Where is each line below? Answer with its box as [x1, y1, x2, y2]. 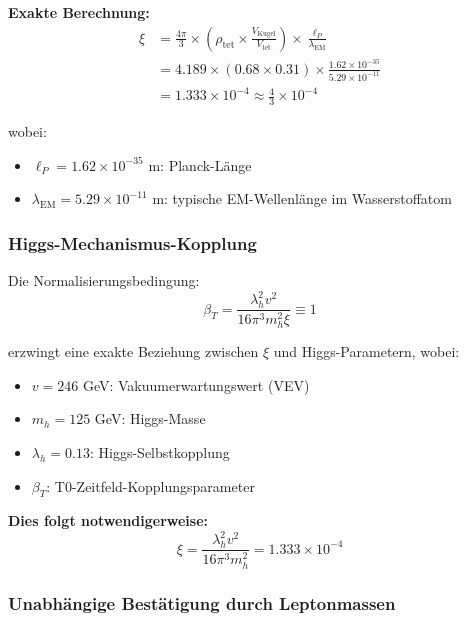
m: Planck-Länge [148, 154, 252, 175]
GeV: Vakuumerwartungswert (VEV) [82, 374, 310, 395]
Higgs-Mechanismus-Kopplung [8, 230, 257, 255]
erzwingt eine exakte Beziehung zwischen [8, 341, 259, 362]
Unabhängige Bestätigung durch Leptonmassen [8, 590, 396, 615]
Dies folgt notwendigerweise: [8, 510, 209, 531]
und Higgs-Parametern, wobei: [273, 341, 460, 362]
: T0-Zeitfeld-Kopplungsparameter [46, 475, 255, 496]
